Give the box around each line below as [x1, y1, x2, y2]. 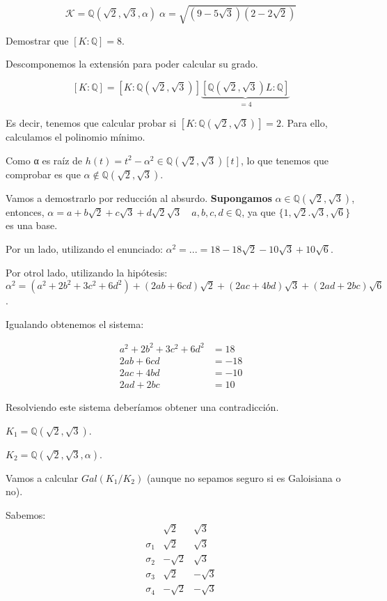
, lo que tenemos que [240, 153, 329, 167]
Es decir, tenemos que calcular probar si [6, 116, 177, 130]
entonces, [6, 204, 45, 219]
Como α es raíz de [6, 153, 83, 167]
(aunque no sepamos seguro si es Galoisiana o [146, 470, 341, 485]
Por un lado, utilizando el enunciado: [6, 241, 163, 256]
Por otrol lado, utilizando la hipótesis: [6, 265, 168, 279]
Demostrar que [6, 33, 69, 47]
